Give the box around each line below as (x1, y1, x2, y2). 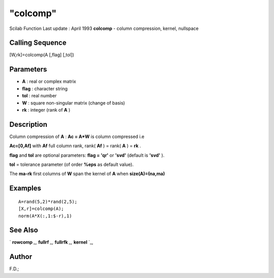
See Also (9, 226, 38, 234)
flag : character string (22, 85, 68, 91)
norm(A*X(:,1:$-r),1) (18, 213, 72, 219)
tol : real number (22, 93, 57, 99)
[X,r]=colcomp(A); (18, 206, 64, 212)
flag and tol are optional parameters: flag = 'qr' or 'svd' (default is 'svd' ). (9, 152, 165, 158)
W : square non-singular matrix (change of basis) (22, 99, 125, 106)
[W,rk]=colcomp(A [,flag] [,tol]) (9, 52, 75, 58)
